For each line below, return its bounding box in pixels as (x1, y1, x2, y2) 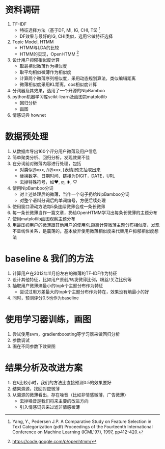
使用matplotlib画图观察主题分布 (12, 216, 76, 222)
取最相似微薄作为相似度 (19, 63, 67, 69)
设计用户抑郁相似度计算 (12, 57, 60, 63)
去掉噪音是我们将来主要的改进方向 (19, 398, 89, 404)
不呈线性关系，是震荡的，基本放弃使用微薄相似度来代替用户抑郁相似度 (12, 228, 155, 234)
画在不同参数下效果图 (12, 343, 55, 349)
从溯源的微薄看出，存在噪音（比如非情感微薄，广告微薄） (12, 392, 129, 397)
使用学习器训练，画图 (5, 314, 92, 325)
